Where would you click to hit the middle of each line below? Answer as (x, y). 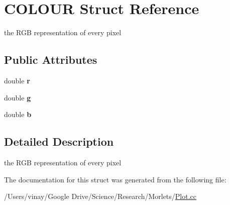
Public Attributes (51, 60)
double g (18, 97)
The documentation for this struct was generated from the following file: (115, 179)
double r (17, 80)
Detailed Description (59, 141)
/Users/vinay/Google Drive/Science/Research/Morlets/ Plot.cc (100, 196)
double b (18, 114)
